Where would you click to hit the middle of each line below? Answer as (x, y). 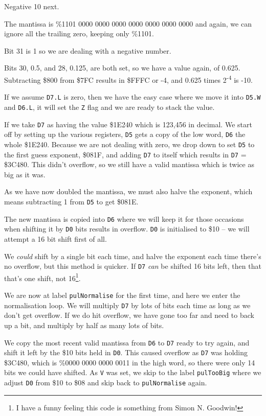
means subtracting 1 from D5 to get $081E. (71, 201)
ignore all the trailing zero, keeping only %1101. (79, 33)
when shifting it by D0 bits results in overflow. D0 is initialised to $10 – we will (127, 229)
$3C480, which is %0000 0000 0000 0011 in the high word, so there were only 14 (130, 362)
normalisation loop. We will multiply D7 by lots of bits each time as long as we (127, 305)
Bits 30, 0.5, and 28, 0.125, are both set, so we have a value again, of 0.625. (122, 68)
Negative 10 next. (32, 6)
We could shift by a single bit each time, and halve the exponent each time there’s (133, 256)
